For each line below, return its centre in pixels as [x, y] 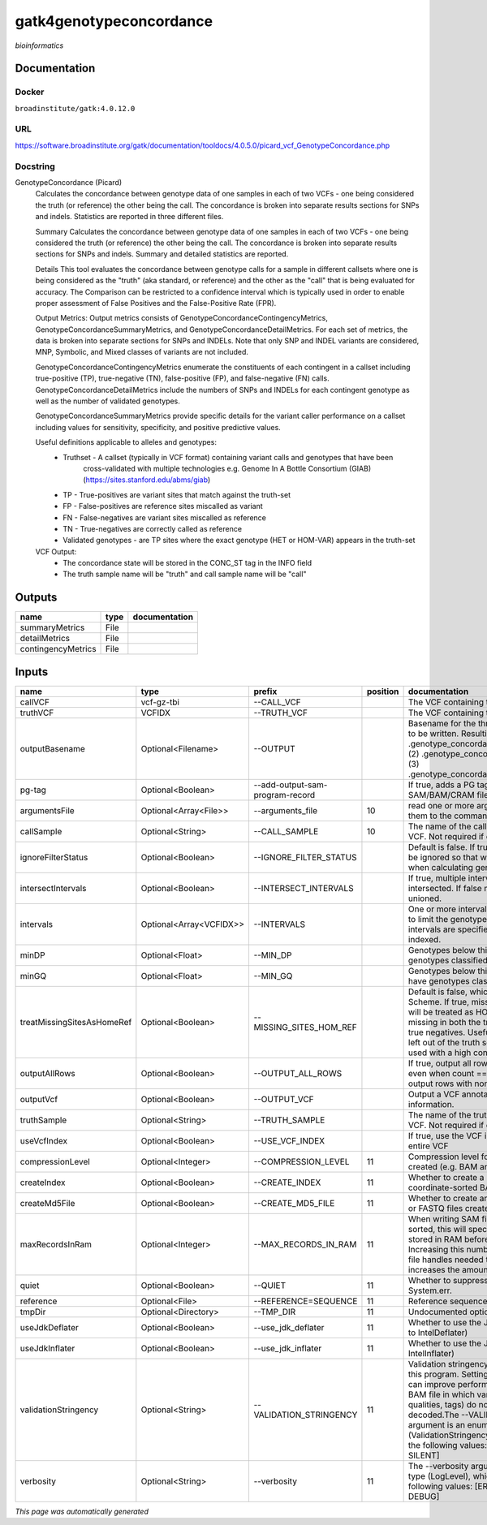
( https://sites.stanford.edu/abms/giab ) [147, 480]
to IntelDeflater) [438, 1333]
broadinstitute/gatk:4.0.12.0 [75, 108]
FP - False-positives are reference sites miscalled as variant [163, 506]
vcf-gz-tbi [160, 702]
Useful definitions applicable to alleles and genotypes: [126, 442]
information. [431, 1104]
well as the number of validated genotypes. [108, 401]
